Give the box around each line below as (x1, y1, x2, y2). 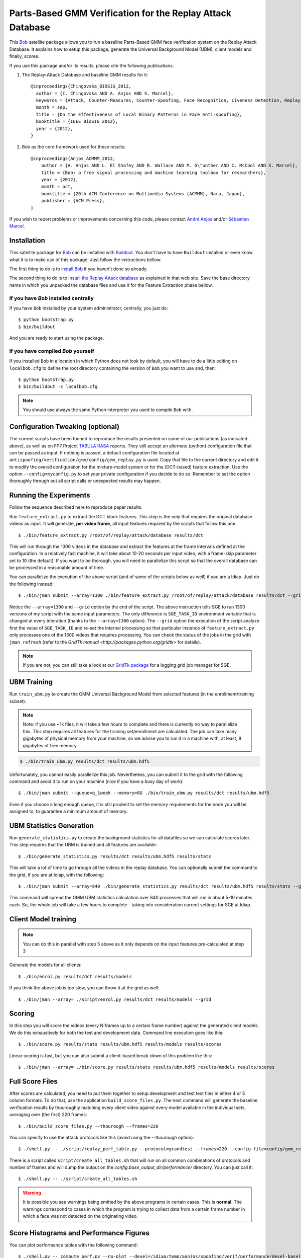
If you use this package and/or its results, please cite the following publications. (9, 62, 174, 68)
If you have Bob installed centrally (9, 294, 94, 301)
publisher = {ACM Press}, (41, 198, 105, 204)
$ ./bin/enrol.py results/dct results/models (18, 974, 132, 979)
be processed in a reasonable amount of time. (9, 565, 105, 571)
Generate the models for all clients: (9, 962, 82, 968)
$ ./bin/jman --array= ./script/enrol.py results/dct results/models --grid (18, 996, 212, 1002)
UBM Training (9, 678, 53, 686)
